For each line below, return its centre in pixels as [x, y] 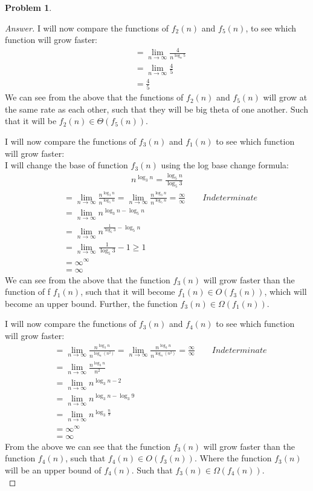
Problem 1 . [28, 7]
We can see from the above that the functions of [94, 97]
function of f [28, 292]
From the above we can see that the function [88, 446]
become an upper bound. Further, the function [91, 303]
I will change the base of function [66, 165]
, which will [286, 292]
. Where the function [233, 458]
